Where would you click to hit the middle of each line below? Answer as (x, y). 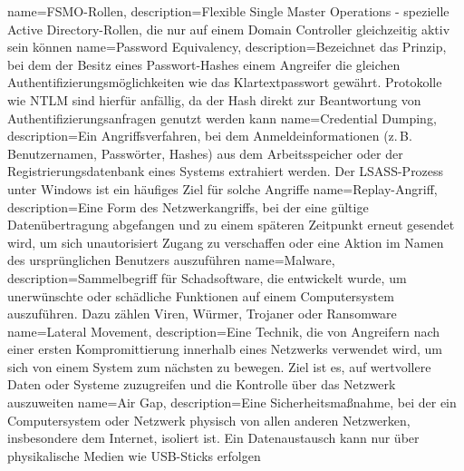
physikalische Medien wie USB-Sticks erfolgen (134, 455)
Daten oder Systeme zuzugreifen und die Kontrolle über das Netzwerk (202, 384)
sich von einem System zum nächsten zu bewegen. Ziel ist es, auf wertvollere (219, 366)
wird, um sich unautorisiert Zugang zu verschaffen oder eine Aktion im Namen (226, 242)
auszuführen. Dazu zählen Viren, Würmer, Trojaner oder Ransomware (202, 314)
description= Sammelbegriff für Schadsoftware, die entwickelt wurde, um (207, 277)
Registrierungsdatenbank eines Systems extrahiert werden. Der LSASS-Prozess (226, 171)
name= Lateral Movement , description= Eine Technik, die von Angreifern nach (224, 331)
